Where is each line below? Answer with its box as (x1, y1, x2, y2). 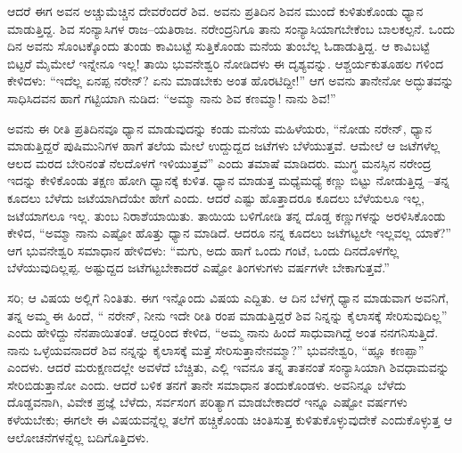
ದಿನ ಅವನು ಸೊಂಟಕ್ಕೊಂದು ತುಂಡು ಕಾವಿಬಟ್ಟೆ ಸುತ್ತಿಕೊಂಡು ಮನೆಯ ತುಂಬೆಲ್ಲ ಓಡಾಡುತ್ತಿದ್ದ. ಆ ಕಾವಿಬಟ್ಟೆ (7, 36, 430, 55)
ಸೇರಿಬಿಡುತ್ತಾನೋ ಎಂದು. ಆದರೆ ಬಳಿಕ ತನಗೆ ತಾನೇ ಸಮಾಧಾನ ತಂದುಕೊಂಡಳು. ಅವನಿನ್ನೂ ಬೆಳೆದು (7, 375, 407, 393)
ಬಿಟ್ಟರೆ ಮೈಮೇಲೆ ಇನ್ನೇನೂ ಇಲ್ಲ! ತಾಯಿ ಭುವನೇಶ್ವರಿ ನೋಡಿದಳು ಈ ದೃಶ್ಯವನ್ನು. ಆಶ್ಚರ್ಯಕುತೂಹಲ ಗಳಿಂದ (7, 53, 444, 72)
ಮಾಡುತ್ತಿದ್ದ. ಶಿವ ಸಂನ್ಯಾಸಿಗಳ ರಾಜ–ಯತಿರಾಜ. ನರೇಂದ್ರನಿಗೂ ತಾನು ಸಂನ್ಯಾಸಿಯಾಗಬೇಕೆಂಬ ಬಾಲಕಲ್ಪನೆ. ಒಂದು (7, 19, 455, 37)
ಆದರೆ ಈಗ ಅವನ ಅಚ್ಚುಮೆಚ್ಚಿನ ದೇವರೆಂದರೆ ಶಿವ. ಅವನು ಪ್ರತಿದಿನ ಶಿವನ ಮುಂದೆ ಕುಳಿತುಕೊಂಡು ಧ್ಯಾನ (7, 2, 424, 20)
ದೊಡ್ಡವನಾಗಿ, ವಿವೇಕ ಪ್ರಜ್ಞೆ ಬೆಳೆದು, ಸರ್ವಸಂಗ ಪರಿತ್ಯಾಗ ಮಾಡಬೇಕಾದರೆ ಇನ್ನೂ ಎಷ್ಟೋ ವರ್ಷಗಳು (7, 392, 408, 411)
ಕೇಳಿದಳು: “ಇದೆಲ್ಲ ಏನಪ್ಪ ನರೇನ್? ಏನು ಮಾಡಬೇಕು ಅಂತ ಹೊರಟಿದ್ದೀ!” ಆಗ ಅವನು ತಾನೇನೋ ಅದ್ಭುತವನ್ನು (7, 71, 454, 90)
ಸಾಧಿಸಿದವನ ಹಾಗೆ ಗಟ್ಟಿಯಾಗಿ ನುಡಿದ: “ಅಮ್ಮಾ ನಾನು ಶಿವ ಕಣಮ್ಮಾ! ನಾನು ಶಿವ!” (7, 88, 336, 107)
